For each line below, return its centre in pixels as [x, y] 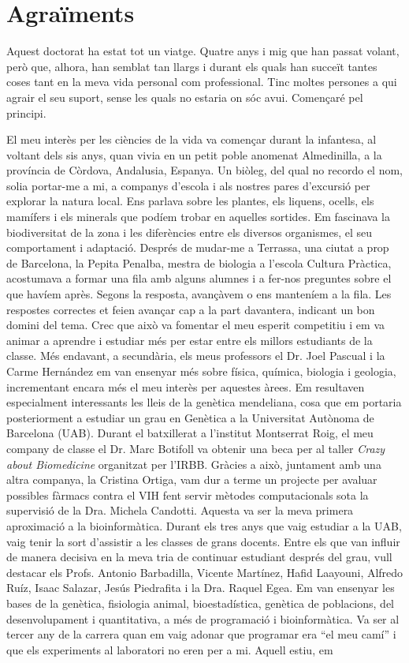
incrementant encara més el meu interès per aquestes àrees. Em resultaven [186, 386]
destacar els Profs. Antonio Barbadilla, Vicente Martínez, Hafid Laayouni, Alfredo [205, 572]
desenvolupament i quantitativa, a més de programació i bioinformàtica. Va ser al [203, 618]
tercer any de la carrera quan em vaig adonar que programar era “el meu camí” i [201, 634]
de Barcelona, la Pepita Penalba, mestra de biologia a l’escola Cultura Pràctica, [199, 262]
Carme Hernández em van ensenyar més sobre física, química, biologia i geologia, [201, 371]
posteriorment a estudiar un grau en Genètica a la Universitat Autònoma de [190, 417]
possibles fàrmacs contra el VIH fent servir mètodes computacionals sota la [188, 494]
